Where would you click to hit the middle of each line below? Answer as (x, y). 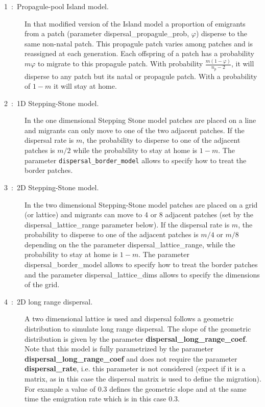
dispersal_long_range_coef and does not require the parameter (131, 358)
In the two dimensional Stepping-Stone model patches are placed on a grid (141, 204)
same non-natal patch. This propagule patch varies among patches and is (139, 43)
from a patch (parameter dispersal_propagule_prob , (107, 33)
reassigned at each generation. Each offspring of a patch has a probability (139, 53)
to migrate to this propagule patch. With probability (121, 63)
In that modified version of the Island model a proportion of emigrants (135, 23)
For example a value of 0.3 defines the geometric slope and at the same (136, 388)
